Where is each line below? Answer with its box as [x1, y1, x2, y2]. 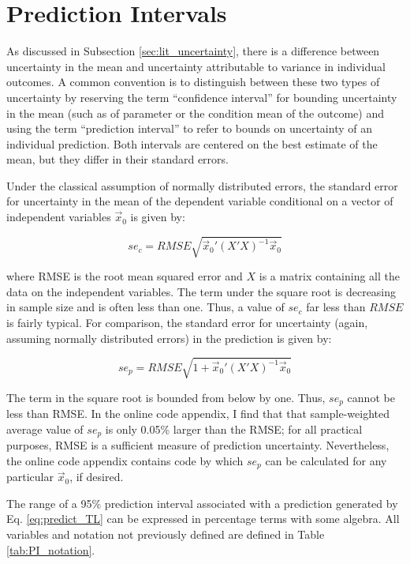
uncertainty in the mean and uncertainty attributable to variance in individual [6, 58, 386, 74]
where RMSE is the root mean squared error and [6, 268, 243, 284]
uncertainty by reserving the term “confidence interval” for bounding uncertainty [6, 88, 397, 105]
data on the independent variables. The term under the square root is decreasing [6, 283, 397, 299]
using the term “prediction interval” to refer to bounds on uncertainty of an [6, 120, 372, 137]
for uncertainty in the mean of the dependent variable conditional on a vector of [6, 193, 393, 209]
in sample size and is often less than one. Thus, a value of [6, 299, 285, 315]
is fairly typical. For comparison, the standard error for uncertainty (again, [6, 314, 368, 330]
